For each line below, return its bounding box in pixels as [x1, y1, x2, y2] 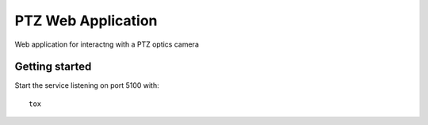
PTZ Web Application [14, 12, 158, 29]
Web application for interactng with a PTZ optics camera [14, 40, 200, 49]
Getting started [14, 60, 92, 74]
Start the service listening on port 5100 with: [14, 81, 160, 90]
